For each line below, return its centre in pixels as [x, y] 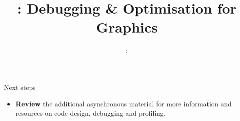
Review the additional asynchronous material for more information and [123, 103]
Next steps [20, 87]
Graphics [127, 27]
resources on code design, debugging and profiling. [90, 113]
